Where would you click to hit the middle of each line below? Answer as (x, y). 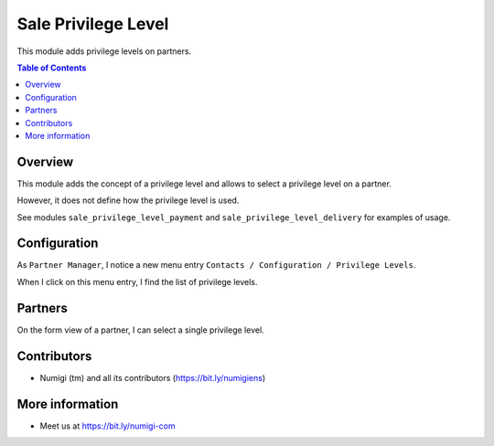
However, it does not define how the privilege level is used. (128, 200)
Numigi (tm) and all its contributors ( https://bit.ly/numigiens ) (153, 377)
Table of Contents (52, 68)
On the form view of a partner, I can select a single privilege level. (140, 330)
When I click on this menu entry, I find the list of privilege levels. (137, 281)
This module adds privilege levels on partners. (104, 51)
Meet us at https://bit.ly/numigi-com (107, 426)
